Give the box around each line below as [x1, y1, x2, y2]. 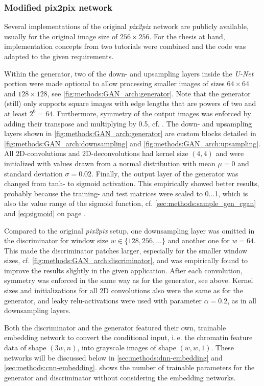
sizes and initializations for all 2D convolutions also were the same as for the [4, 285, 243, 296]
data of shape [4, 342, 46, 353]
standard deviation [4, 168, 63, 178]
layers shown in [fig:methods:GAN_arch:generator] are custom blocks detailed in [4, 128, 256, 139]
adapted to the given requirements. [4, 51, 114, 61]
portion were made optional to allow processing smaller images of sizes [4, 78, 225, 89]
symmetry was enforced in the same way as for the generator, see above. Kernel [4, 275, 253, 286]
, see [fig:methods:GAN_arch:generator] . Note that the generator [47, 88, 251, 98]
